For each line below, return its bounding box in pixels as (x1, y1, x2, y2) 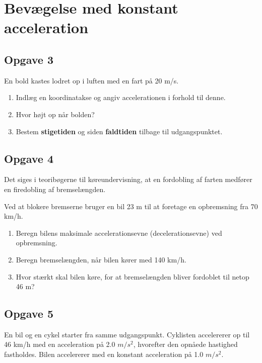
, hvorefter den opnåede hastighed (133, 339, 238, 349)
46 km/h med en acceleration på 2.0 (4, 339, 115, 349)
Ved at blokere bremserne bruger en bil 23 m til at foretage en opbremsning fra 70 (4, 201, 258, 211)
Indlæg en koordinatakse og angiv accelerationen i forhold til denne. (16, 92, 226, 103)
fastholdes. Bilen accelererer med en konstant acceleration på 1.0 (4, 349, 204, 359)
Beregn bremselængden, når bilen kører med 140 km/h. (16, 254, 186, 264)
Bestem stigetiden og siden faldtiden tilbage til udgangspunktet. (16, 126, 223, 136)
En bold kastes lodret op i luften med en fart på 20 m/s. (4, 75, 179, 85)
